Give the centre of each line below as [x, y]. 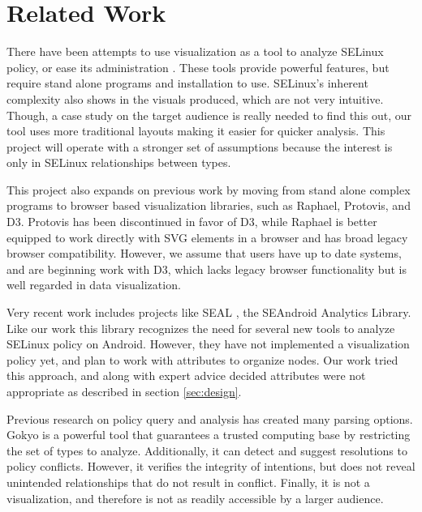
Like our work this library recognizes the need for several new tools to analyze [201, 328]
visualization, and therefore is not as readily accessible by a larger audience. [195, 498]
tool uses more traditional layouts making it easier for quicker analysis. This [196, 131]
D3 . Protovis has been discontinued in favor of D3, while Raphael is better [192, 222]
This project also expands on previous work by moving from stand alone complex [209, 189]
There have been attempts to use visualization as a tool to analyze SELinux [195, 51]
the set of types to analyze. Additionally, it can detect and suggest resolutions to [207, 450]
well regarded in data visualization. [94, 285]
